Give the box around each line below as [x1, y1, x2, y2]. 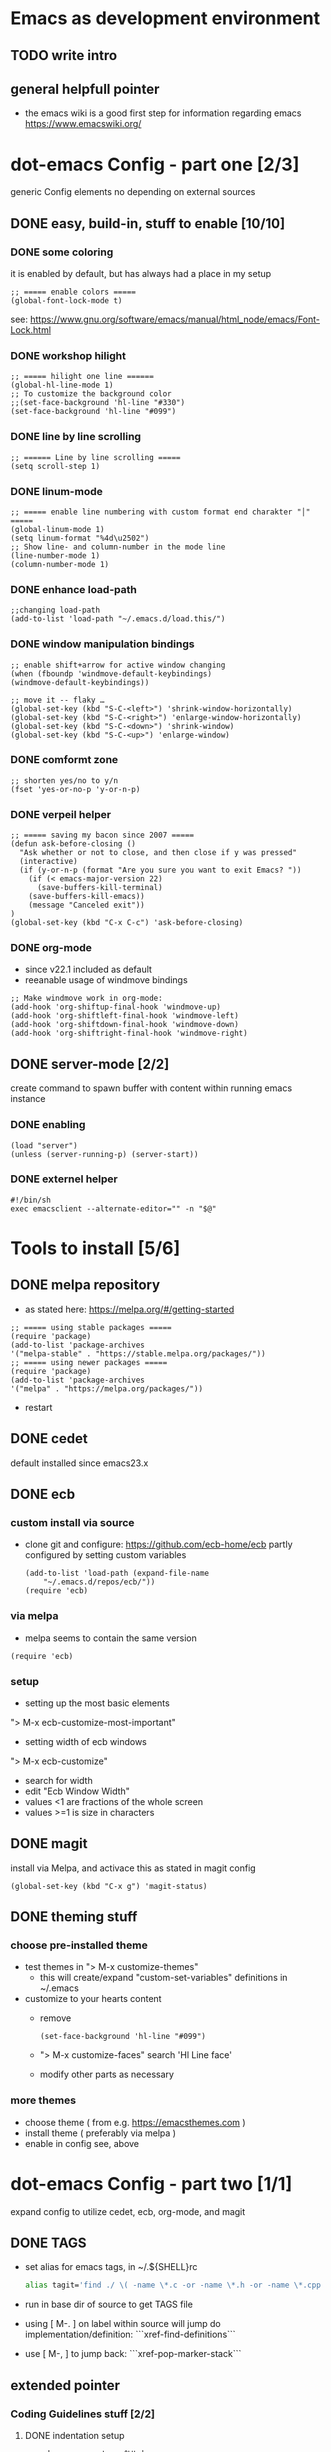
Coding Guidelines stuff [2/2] [10, 2407, 155, 2421]
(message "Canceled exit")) [28, 900, 145, 911]
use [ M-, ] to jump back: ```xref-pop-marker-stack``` [24, 2348, 242, 2360]
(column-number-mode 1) [10, 559, 110, 569]
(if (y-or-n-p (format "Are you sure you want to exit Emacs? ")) [19, 865, 302, 876]
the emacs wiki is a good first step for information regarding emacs [24, 107, 302, 119]
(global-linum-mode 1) [10, 524, 105, 534]
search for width [24, 1774, 93, 1786]
